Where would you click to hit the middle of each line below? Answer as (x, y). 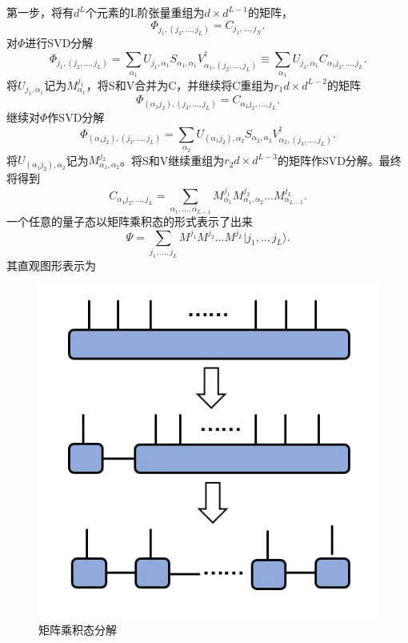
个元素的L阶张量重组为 (145, 12)
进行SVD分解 (59, 42)
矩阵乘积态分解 (78, 629)
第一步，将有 (40, 12)
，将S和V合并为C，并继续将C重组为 (180, 84)
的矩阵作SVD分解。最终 (339, 160)
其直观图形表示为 (51, 265)
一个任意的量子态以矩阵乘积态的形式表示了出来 (130, 221)
